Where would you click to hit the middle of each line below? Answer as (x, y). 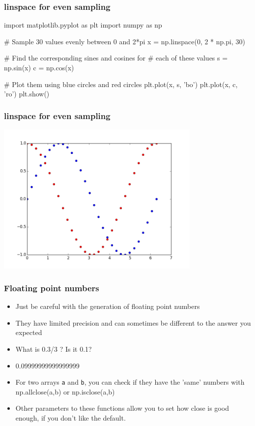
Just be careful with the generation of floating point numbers (108, 306)
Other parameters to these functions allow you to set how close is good (122, 408)
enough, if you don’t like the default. (71, 418)
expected (29, 332)
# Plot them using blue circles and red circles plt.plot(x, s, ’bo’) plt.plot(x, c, (121, 84)
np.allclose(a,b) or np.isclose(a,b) (65, 391)
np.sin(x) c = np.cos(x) (39, 67)
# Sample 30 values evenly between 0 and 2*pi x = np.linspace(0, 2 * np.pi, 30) (125, 41)
